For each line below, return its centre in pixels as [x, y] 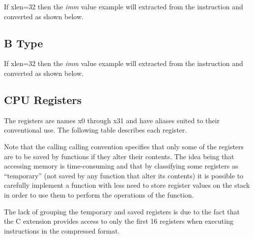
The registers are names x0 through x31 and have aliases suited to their [112, 120]
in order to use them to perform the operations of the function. [99, 194]
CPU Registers [43, 99]
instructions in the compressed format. [62, 230]
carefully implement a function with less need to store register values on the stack [127, 185]
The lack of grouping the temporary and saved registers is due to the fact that [122, 211]
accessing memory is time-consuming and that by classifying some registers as [121, 166]
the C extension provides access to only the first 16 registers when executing [119, 221]
